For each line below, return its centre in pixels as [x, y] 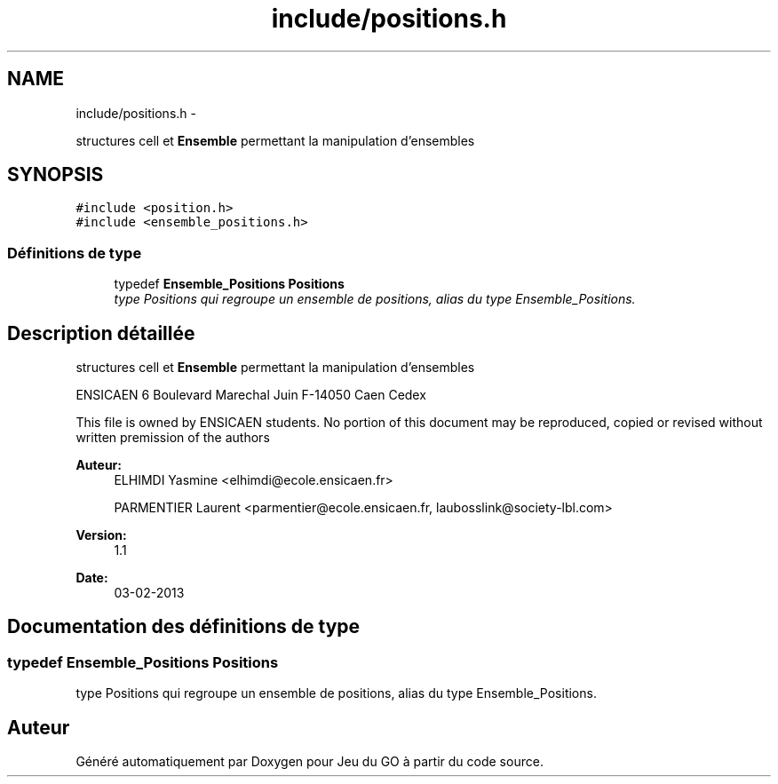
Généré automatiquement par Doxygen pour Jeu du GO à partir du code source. [310, 762]
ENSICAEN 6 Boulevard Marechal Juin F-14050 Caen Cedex [251, 395]
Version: [101, 535]
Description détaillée [101, 333]
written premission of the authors [173, 438]
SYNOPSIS [56, 175]
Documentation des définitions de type [184, 627]
